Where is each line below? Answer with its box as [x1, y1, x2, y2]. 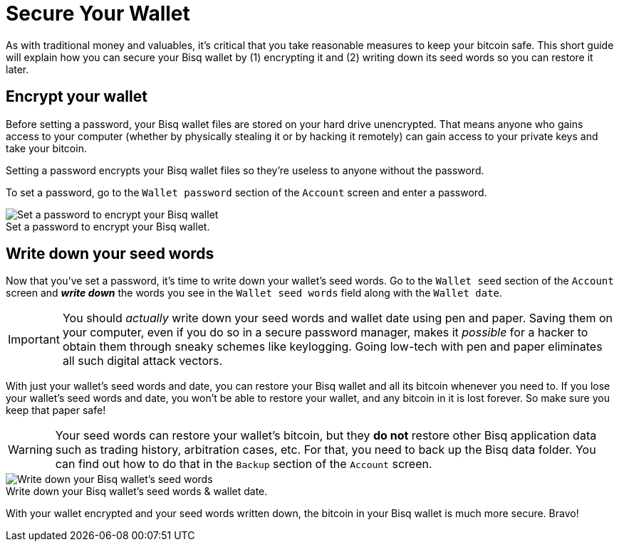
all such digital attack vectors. [62, 354, 223, 368]
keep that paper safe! [6, 404, 106, 417]
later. [6, 63, 29, 75]
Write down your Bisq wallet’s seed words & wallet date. [6, 485, 268, 498]
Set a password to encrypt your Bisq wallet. [6, 220, 210, 233]
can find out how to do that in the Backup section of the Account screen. [55, 457, 432, 472]
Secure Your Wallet [6, 1, 190, 26]
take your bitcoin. [6, 142, 87, 154]
